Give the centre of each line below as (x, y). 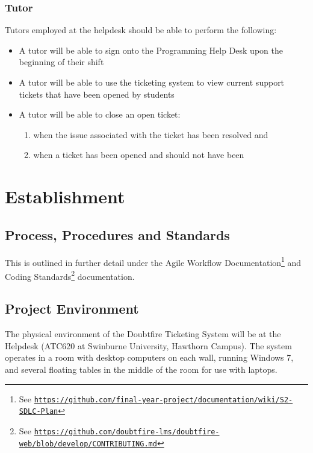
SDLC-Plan (39, 412)
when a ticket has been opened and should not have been (139, 155)
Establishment (65, 196)
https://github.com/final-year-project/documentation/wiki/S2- (163, 400)
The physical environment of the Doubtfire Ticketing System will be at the (143, 334)
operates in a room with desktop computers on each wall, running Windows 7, (149, 357)
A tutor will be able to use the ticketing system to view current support (152, 82)
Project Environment (72, 309)
